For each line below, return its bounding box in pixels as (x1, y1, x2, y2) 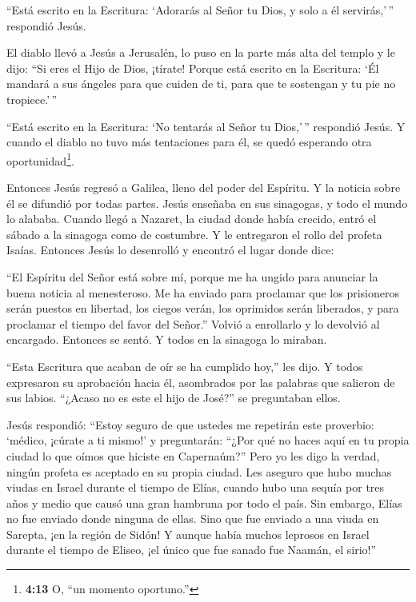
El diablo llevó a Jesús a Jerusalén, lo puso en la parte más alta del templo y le (6, 44, 395, 61)
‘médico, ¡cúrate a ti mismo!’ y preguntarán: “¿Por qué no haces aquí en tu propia (6, 432, 410, 449)
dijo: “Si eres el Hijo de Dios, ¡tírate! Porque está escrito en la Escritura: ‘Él (6, 59, 379, 76)
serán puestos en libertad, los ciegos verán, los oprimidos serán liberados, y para (6, 300, 399, 317)
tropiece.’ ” (6, 90, 58, 107)
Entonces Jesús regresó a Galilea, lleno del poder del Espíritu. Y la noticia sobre (6, 179, 401, 195)
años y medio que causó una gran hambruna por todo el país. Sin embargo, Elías (6, 494, 402, 511)
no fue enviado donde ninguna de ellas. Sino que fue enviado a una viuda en (6, 510, 379, 527)
